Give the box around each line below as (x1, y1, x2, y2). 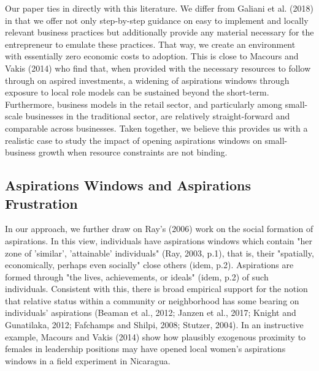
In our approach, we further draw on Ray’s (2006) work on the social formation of (5, 222, 313, 235)
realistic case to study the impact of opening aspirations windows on (5, 133, 262, 146)
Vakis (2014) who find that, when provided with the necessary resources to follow (5, 61, 311, 74)
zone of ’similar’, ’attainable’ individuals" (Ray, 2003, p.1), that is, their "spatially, (5, 246, 314, 259)
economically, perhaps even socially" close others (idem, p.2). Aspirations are (5, 258, 294, 271)
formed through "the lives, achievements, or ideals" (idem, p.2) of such (5, 270, 269, 283)
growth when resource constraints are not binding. (38, 146, 228, 159)
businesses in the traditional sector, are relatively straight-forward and (25, 110, 290, 122)
